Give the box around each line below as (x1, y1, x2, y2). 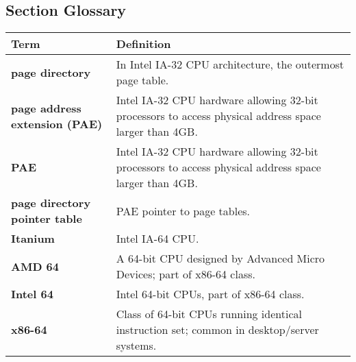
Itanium (11, 230, 55, 247)
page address (11, 99, 81, 116)
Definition (116, 36, 171, 52)
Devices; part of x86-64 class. (116, 266, 255, 282)
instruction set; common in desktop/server (116, 322, 319, 338)
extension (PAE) (11, 115, 103, 132)
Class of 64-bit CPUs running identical (116, 306, 302, 322)
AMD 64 (11, 258, 60, 274)
